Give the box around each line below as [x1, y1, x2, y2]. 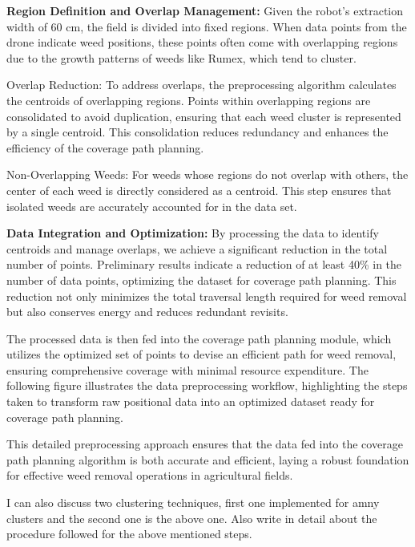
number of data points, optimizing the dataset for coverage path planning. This [6, 271, 397, 288]
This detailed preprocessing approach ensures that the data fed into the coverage [6, 436, 403, 452]
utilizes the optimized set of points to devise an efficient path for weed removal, [6, 346, 397, 363]
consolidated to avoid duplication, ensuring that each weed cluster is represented [6, 107, 401, 124]
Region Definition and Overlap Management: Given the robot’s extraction [6, 2, 404, 18]
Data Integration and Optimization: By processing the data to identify [6, 225, 379, 241]
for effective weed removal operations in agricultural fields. [6, 467, 293, 484]
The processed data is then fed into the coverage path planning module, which [6, 330, 392, 346]
